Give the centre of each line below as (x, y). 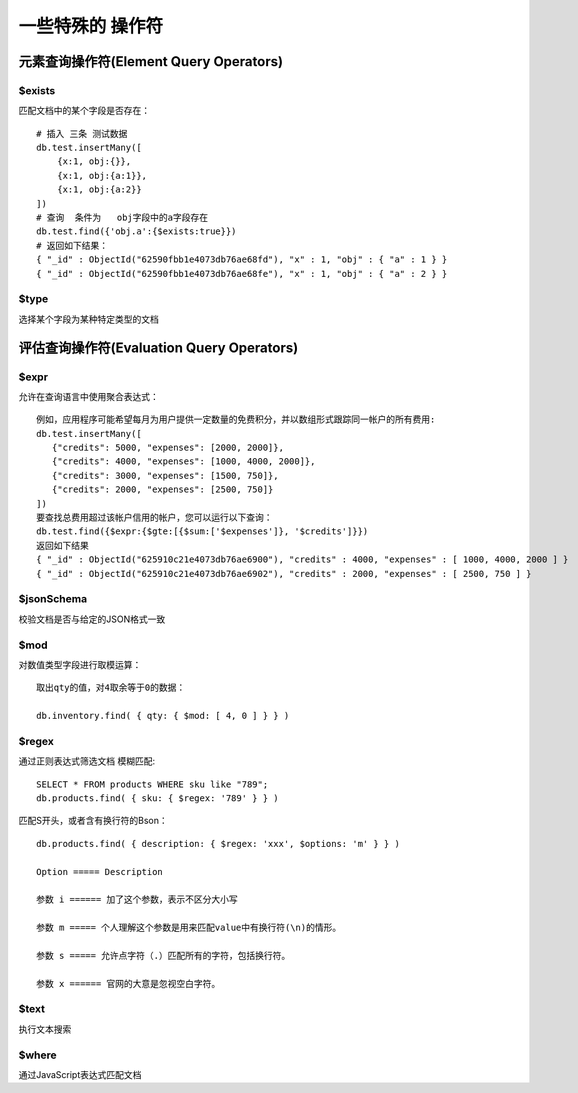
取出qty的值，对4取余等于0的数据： (111, 688)
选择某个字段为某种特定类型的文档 (88, 319)
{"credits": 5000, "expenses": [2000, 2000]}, (168, 448)
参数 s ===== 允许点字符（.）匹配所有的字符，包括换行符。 (163, 955)
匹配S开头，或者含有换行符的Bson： (93, 821)
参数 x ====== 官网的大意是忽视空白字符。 (128, 983)
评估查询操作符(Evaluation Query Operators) (158, 347)
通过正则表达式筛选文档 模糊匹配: (86, 761)
